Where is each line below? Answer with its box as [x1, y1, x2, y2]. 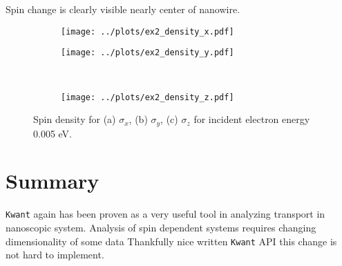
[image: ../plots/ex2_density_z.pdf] [61, 92, 234, 102]
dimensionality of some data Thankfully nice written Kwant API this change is [6, 234, 337, 248]
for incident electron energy [193, 112, 310, 126]
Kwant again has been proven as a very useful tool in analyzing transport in [6, 207, 325, 221]
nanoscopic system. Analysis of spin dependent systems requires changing [6, 220, 316, 234]
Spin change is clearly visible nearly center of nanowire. [6, 2, 240, 16]
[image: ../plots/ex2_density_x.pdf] [61, 26, 234, 37]
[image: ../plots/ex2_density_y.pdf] [61, 48, 234, 58]
